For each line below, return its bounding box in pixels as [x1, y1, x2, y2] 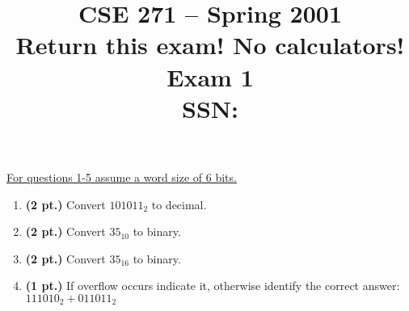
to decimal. [151, 195, 207, 212]
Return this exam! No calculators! [15, 28, 405, 61]
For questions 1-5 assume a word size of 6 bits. [6, 168, 237, 185]
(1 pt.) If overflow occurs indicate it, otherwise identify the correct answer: [25, 277, 400, 294]
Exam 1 [167, 60, 254, 93]
